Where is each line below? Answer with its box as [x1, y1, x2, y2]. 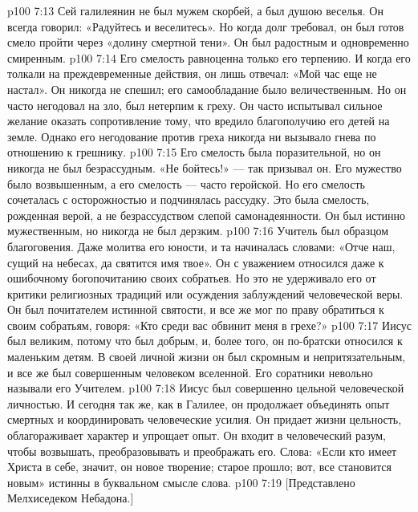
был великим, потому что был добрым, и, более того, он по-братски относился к [7, 332, 403, 349]
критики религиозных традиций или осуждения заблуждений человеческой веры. [7, 285, 404, 302]
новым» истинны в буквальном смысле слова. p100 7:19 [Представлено [7, 473, 355, 490]
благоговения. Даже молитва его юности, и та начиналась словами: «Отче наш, [7, 238, 396, 254]
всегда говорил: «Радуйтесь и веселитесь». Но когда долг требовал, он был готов [7, 18, 404, 35]
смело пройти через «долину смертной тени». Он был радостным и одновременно [7, 34, 409, 51]
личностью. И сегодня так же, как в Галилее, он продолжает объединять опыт [7, 395, 390, 412]
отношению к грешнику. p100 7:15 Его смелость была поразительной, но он [7, 144, 381, 161]
